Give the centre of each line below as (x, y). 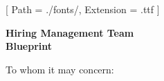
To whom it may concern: (60, 69)
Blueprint (29, 46)
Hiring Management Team (70, 32)
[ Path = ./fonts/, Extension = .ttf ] (83, 9)
